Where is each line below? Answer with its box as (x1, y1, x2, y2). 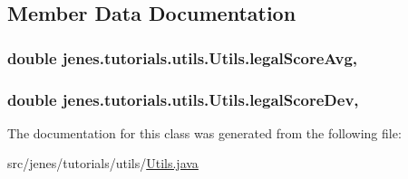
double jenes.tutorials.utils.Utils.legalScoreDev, (7, 88, 359, 110)
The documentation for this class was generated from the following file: (7, 123, 402, 142)
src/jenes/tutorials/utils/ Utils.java (7, 154, 199, 173)
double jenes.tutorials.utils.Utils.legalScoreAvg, (7, 46, 358, 69)
